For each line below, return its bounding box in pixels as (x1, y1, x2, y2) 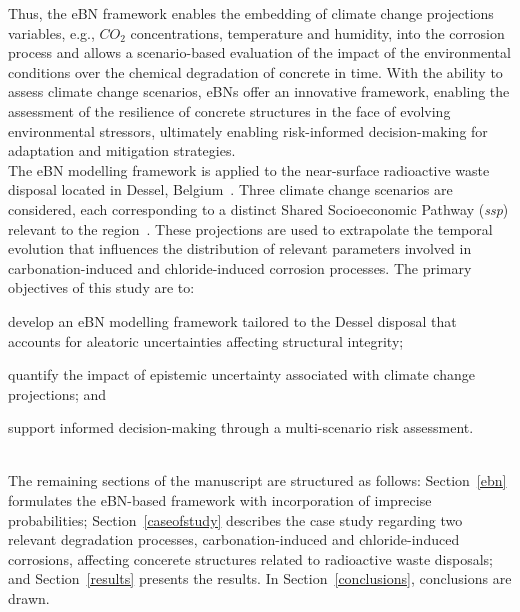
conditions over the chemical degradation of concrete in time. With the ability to (8, 61, 503, 82)
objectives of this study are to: (8, 277, 195, 298)
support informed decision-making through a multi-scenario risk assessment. (8, 417, 474, 438)
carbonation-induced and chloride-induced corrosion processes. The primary (8, 257, 472, 278)
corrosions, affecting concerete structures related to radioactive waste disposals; (8, 548, 493, 569)
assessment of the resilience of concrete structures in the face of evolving (8, 100, 451, 121)
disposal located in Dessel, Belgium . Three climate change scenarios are (8, 179, 453, 200)
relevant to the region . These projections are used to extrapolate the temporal (8, 218, 493, 239)
